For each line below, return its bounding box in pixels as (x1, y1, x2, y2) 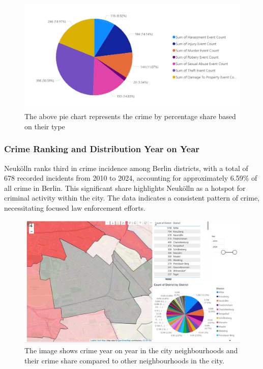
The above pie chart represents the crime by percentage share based (24, 111, 236, 122)
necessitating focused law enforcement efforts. (4, 202, 146, 213)
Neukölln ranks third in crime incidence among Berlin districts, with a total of (4, 162, 248, 173)
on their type (24, 121, 65, 131)
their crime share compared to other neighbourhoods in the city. (24, 355, 224, 365)
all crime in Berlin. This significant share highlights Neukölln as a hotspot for (4, 182, 246, 193)
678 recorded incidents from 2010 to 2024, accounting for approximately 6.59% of (4, 173, 257, 183)
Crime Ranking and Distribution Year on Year (4, 143, 200, 155)
